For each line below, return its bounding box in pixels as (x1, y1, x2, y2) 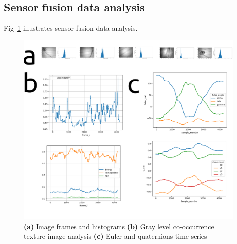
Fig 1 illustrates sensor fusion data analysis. (4, 23, 138, 33)
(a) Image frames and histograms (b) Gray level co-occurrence (24, 221, 214, 231)
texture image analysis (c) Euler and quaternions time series (24, 231, 207, 241)
